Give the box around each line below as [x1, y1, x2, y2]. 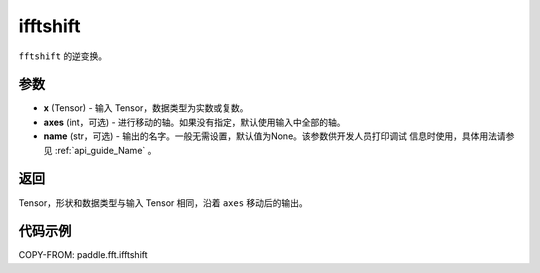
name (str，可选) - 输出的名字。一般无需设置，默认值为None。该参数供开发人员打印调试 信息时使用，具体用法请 [43, 130, 506, 142]
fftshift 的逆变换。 [18, 50, 108, 62]
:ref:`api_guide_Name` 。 [54, 144, 157, 156]
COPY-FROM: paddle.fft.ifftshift [18, 249, 149, 261]
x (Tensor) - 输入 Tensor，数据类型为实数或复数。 [43, 102, 249, 114]
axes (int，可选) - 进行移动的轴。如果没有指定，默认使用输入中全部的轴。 [43, 116, 346, 128]
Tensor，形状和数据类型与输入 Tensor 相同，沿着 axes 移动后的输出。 [18, 196, 309, 209]
